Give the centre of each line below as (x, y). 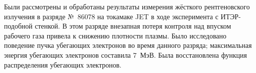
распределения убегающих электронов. (63, 64)
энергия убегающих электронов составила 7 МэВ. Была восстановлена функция (126, 55)
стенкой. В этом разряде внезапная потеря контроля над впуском (133, 26)
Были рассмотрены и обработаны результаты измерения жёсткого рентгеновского (127, 6)
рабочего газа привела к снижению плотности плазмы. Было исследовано (115, 35)
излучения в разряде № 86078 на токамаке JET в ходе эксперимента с (111, 16)
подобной (18, 26)
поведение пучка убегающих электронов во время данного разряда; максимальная (128, 45)
